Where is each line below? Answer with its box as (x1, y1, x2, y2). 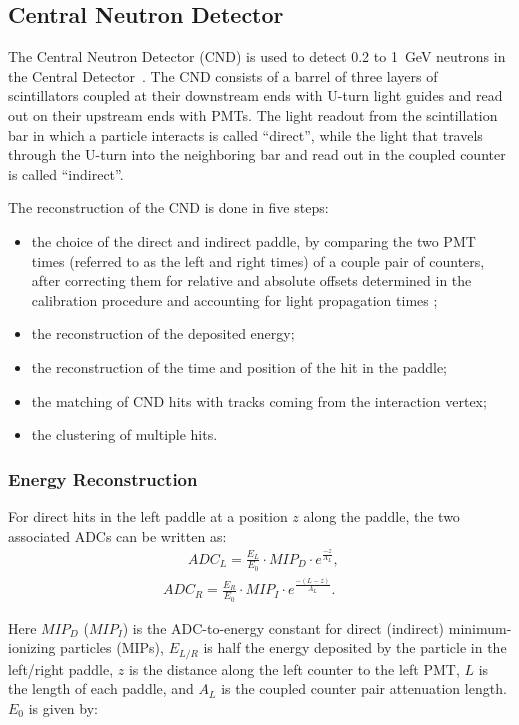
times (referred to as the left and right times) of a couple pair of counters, (31, 250, 485, 271)
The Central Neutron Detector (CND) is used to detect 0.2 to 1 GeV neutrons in (8, 46, 506, 67)
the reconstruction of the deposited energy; (31, 323, 295, 344)
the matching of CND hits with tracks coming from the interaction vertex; (31, 390, 487, 411)
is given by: (28, 697, 98, 718)
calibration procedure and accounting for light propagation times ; (31, 289, 438, 310)
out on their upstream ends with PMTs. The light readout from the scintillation (8, 104, 498, 125)
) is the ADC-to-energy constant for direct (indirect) (122, 617, 445, 638)
